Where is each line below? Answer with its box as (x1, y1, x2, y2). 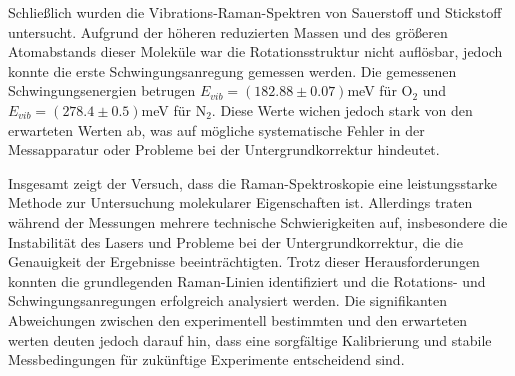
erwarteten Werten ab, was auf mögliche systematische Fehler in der (8, 119, 425, 140)
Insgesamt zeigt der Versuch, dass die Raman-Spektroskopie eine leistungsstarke (8, 172, 498, 193)
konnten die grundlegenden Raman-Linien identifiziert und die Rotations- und (8, 270, 486, 291)
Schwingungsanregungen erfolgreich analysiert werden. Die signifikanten (8, 290, 447, 311)
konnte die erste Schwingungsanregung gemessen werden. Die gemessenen (8, 60, 457, 81)
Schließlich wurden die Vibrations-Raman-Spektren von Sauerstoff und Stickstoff (8, 2, 502, 22)
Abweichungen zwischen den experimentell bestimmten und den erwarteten (8, 309, 468, 330)
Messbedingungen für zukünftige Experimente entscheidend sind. (8, 349, 405, 370)
